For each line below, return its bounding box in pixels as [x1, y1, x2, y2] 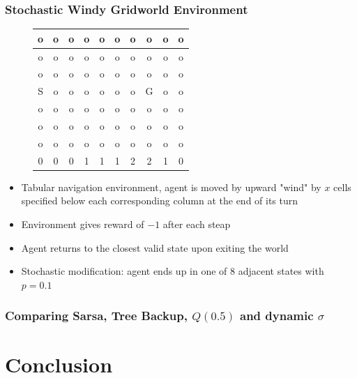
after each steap [162, 216, 231, 231]
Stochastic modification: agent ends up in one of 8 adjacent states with [21, 264, 324, 278]
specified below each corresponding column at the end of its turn [21, 193, 298, 208]
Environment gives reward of [21, 216, 144, 231]
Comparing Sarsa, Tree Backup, [5, 307, 188, 324]
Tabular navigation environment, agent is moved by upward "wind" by [21, 179, 321, 194]
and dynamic [240, 307, 314, 324]
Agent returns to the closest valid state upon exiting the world [21, 240, 289, 255]
